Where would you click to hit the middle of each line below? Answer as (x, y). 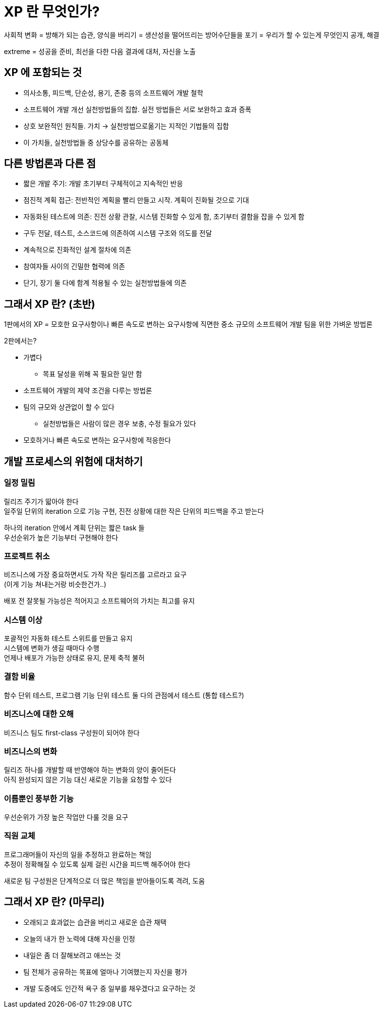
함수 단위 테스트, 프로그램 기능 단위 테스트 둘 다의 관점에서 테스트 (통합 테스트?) (124, 695)
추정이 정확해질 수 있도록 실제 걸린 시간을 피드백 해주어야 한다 (97, 864)
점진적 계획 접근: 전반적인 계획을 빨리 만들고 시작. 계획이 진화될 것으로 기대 (136, 200)
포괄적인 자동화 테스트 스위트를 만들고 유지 (68, 638)
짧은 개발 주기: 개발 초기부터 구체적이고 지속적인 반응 (103, 184)
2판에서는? (20, 341)
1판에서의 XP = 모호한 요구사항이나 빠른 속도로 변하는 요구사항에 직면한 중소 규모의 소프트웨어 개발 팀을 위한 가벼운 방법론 (188, 324)
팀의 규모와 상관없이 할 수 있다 (69, 407)
